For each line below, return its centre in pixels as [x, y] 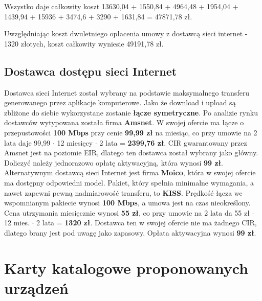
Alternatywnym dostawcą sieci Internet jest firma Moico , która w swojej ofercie [130, 172]
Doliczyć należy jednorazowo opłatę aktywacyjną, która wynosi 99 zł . [114, 162]
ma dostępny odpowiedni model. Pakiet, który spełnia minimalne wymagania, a [129, 182]
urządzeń [36, 287]
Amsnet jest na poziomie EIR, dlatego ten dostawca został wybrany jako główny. [131, 153]
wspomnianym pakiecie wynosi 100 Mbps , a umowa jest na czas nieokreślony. [127, 203]
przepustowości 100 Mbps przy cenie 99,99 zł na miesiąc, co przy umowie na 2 [131, 132]
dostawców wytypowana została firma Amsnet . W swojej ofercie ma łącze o [124, 122]
